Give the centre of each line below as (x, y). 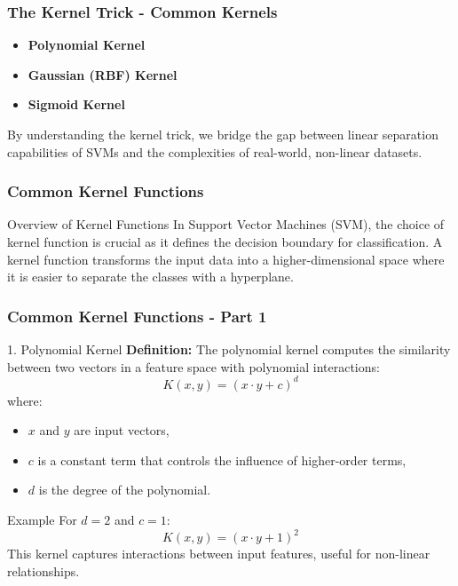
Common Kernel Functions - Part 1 (137, 316)
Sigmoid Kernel (76, 104)
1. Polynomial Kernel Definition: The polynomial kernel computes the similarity (229, 349)
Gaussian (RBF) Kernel (103, 74)
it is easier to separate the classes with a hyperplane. (150, 277)
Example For (42, 520)
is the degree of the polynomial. (125, 490)
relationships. (43, 570)
